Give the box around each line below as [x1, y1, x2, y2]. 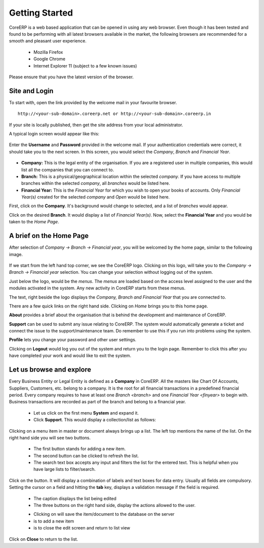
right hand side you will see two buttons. [9, 435, 91, 440]
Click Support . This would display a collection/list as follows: [33, 417, 156, 423]
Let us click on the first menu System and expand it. [33, 410, 139, 416]
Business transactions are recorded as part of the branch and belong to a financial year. [9, 399, 186, 405]
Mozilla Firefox [33, 49, 63, 55]
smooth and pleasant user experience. [9, 38, 87, 44]
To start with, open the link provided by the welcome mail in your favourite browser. [9, 99, 177, 105]
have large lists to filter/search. [33, 466, 96, 472]
